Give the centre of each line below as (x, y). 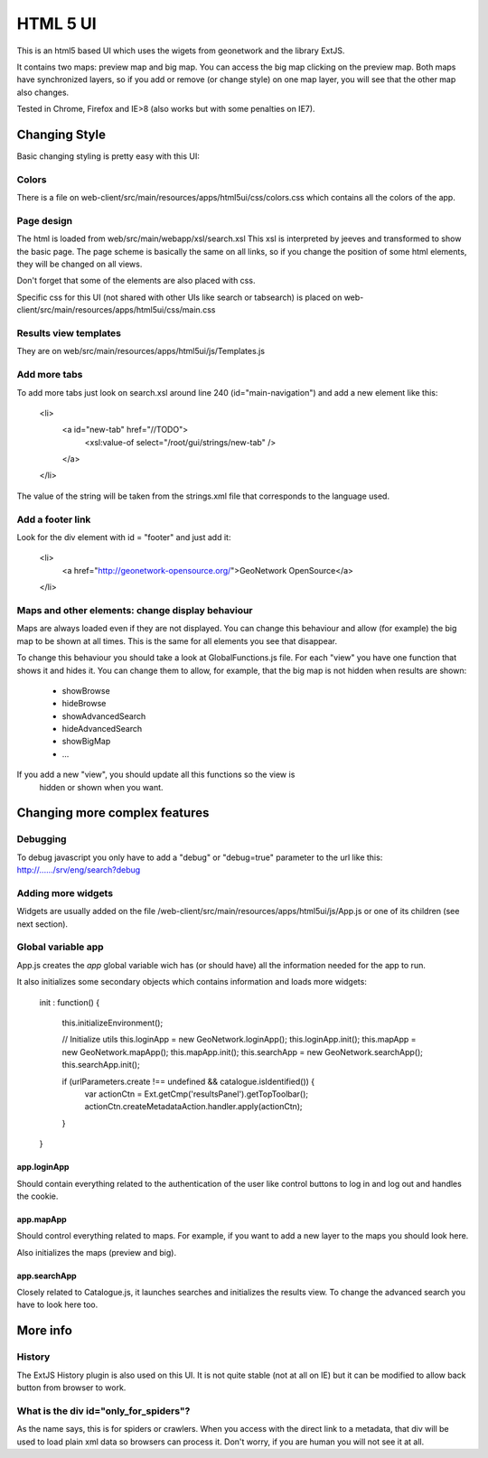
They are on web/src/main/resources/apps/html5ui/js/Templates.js (141, 351)
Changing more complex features (113, 813)
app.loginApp (43, 1167)
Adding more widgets (65, 893)
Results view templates (69, 333)
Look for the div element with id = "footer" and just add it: (124, 537)
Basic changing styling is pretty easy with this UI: (108, 156)
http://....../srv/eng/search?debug (79, 870)
